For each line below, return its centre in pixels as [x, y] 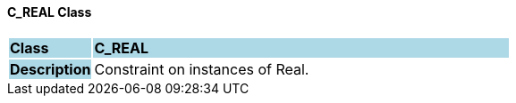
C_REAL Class [50, 12]
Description [51, 69]
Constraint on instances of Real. [202, 69]
